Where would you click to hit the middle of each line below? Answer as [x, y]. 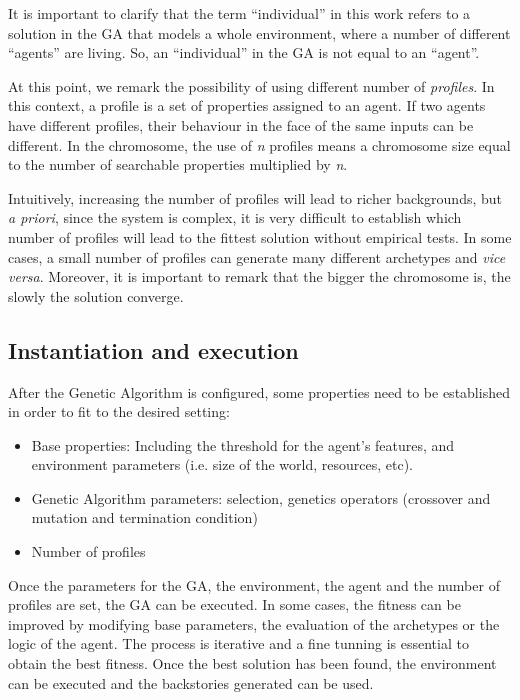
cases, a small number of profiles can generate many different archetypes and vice [257, 256]
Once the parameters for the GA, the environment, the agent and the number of [254, 584]
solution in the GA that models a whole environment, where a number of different [259, 32]
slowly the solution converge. [96, 295]
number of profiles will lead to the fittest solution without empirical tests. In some [260, 236]
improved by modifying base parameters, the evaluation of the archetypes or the [254, 623]
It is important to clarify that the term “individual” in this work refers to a [239, 13]
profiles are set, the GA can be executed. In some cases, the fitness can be [234, 604]
